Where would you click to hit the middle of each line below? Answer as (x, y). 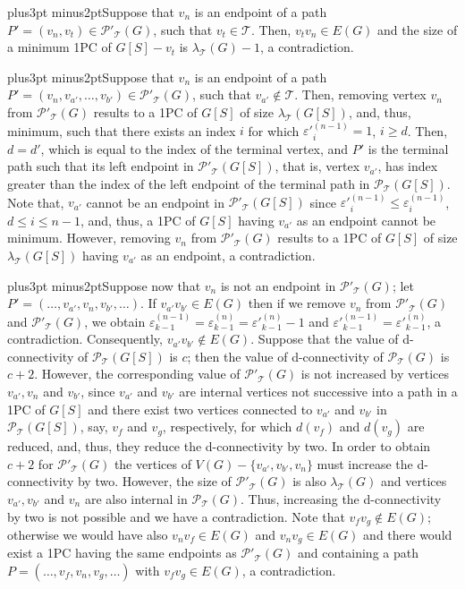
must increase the (365, 463)
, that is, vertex (317, 166)
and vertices (414, 481)
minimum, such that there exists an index (122, 130)
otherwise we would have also (88, 534)
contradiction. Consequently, (85, 339)
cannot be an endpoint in (155, 202)
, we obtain (115, 321)
